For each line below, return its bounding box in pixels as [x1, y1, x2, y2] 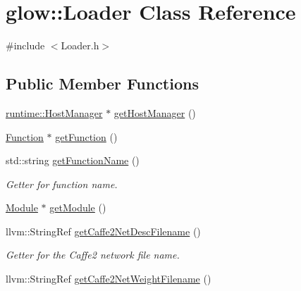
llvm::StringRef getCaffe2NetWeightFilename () [6, 271, 211, 286]
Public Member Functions [6, 73, 199, 94]
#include [6, 38, 45, 53]
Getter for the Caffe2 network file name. [6, 247, 180, 262]
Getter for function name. [6, 176, 118, 191]
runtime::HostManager [6, 105, 103, 120]
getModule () [49, 200, 106, 215]
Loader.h [61, 38, 99, 53]
